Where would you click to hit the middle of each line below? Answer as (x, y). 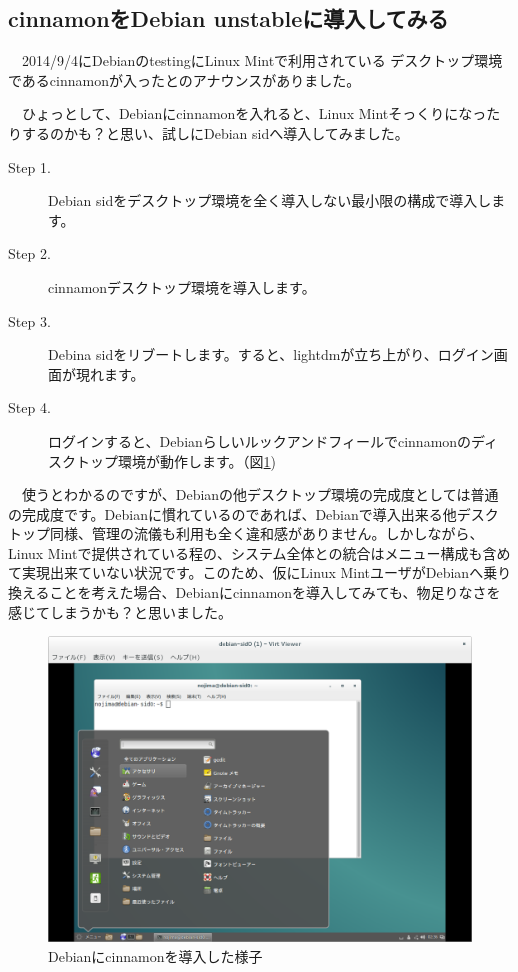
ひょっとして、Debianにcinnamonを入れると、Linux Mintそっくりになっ (254, 113)
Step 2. (29, 253)
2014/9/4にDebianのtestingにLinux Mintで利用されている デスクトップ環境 (262, 60)
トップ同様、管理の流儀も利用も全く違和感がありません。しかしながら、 (246, 533)
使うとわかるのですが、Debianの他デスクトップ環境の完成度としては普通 (260, 494)
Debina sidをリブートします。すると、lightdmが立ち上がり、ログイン (271, 354)
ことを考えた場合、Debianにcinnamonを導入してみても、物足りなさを (275, 592)
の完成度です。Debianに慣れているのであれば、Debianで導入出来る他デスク (253, 513)
